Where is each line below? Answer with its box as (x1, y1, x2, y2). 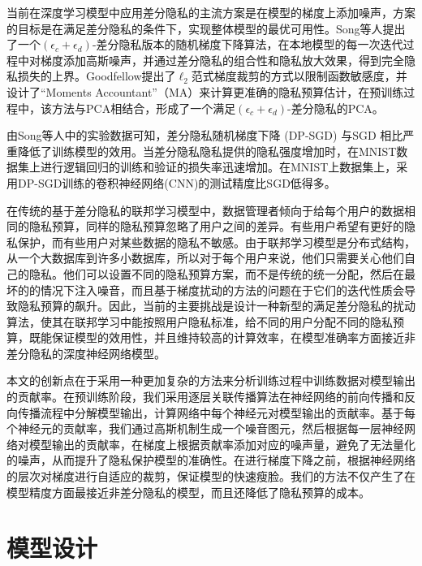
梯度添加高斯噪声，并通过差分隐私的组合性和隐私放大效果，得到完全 (40, 51, 404, 68)
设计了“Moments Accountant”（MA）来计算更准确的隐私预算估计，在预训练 (6, 83, 404, 100)
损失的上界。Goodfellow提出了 (17, 67, 176, 84)
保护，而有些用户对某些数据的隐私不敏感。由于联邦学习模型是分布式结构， (17, 233, 416, 250)
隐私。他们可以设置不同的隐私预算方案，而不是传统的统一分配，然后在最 (28, 265, 416, 282)
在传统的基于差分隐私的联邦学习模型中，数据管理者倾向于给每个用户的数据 (6, 201, 404, 218)
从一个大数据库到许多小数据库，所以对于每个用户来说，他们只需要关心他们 (6, 249, 404, 266)
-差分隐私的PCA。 (287, 99, 384, 116)
